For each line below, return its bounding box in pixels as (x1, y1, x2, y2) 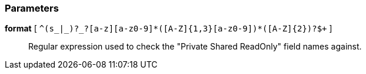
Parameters (5, 2, 59, 14)
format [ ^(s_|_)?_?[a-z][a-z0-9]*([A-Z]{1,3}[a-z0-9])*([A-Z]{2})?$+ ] (5, 23, 332, 34)
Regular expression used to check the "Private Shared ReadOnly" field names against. (28, 41, 362, 52)
